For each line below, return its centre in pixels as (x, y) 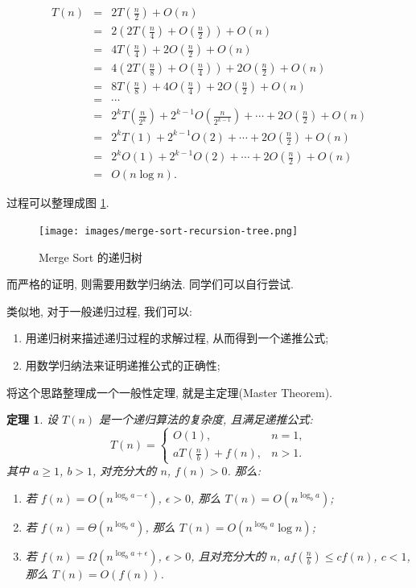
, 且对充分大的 (229, 555)
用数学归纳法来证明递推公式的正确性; (123, 364)
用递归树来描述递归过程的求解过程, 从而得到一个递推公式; (177, 338)
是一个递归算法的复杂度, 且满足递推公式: (206, 419)
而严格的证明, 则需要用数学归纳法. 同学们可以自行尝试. (150, 284)
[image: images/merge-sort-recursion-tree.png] (169, 231)
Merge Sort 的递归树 (91, 257)
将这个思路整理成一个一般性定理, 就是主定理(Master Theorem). (169, 392)
